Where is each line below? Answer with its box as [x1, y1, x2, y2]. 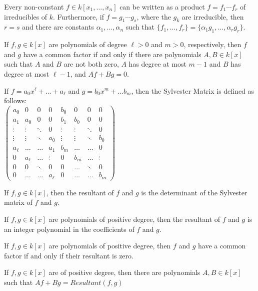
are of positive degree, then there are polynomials [48, 267, 200, 277]
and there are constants [22, 22, 94, 32]
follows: [4, 95, 27, 106]
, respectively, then [183, 39, 241, 50]
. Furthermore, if [53, 11, 104, 22]
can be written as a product [119, 2, 205, 12]
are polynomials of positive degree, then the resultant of [48, 213, 220, 224]
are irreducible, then [181, 11, 244, 22]
